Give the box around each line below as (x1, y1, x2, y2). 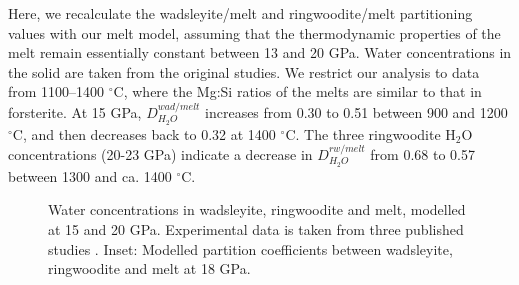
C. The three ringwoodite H (285, 123, 456, 144)
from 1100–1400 (8, 81, 105, 102)
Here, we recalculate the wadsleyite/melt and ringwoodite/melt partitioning (8, 3, 473, 23)
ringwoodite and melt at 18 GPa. (48, 258, 251, 279)
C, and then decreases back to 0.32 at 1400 (12, 123, 276, 144)
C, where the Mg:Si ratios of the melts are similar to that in (113, 81, 482, 102)
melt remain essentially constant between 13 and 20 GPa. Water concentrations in (8, 42, 512, 63)
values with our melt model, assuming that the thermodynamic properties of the (8, 22, 501, 43)
